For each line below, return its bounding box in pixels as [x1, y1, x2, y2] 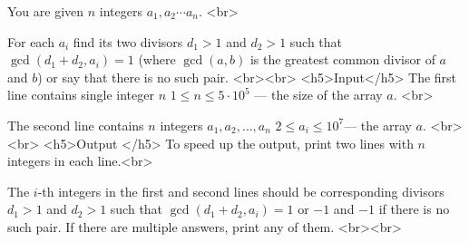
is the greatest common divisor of [249, 50, 435, 69]
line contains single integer [7, 85, 154, 104]
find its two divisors [73, 32, 183, 51]
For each [7, 32, 54, 51]
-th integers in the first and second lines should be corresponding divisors [37, 181, 445, 200]
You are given [7, 2, 84, 20]
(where [138, 50, 176, 69]
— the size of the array [254, 85, 383, 104]
